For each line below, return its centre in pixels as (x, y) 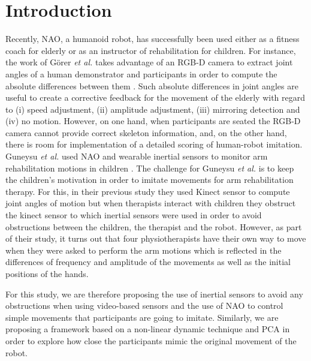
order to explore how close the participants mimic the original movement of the (151, 340)
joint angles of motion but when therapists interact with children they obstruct (151, 203)
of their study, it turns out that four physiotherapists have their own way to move (156, 238)
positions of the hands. (47, 273)
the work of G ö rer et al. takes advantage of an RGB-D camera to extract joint (149, 62)
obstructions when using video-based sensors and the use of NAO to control (144, 306)
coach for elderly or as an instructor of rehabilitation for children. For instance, (151, 50)
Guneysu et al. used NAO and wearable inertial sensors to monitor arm (137, 156)
